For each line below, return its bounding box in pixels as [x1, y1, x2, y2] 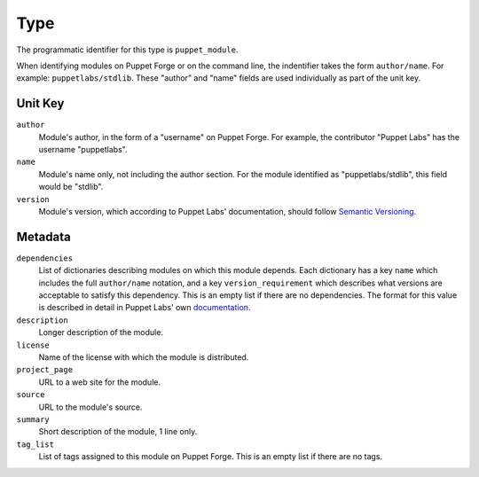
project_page [16, 364, 74, 375]
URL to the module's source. [38, 402, 143, 412]
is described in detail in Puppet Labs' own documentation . [38, 302, 251, 313]
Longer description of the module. [38, 327, 164, 338]
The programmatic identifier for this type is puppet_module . [16, 44, 239, 55]
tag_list [16, 439, 55, 450]
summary [16, 414, 51, 425]
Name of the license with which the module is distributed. [38, 352, 249, 363]
